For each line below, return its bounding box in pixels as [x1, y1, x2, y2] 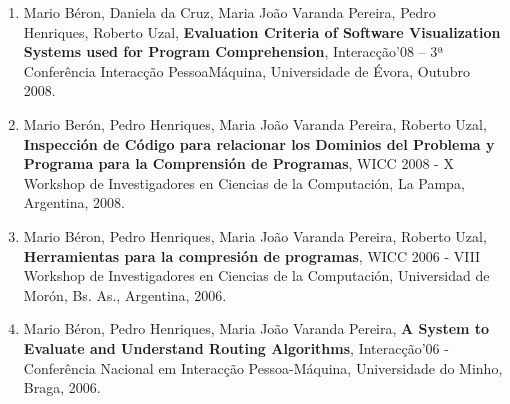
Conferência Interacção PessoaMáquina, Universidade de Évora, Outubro [23, 60, 470, 81]
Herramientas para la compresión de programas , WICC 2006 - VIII [23, 245, 481, 266]
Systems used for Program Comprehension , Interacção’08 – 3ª [23, 41, 444, 62]
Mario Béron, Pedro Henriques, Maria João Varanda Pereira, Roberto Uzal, [23, 225, 487, 246]
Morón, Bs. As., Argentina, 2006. [23, 284, 227, 305]
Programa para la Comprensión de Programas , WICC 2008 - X [23, 153, 454, 174]
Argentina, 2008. [23, 192, 125, 213]
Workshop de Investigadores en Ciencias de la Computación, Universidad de [23, 265, 490, 286]
